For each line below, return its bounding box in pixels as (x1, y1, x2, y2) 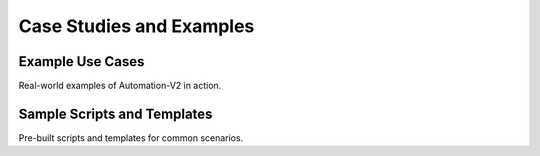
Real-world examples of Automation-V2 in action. (18, 80, 222, 92)
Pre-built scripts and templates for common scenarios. (18, 131, 244, 144)
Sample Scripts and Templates (18, 105, 213, 122)
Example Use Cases (18, 53, 145, 70)
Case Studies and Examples (18, 15, 255, 37)
